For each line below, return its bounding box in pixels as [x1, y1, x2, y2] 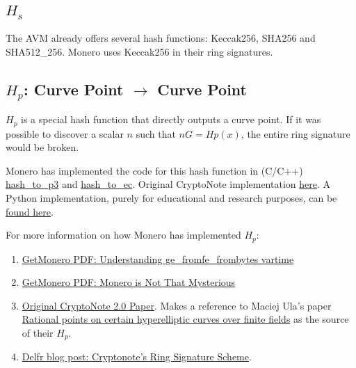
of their [22, 326, 54, 339]
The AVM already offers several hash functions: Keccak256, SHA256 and [6, 30, 316, 45]
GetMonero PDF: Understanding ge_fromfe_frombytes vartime [22, 251, 294, 266]
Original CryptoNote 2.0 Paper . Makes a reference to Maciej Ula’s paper [22, 298, 332, 312]
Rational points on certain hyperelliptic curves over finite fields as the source [22, 312, 349, 326]
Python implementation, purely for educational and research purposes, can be [6, 190, 337, 205]
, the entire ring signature [241, 126, 350, 141]
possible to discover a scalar [6, 126, 124, 141]
